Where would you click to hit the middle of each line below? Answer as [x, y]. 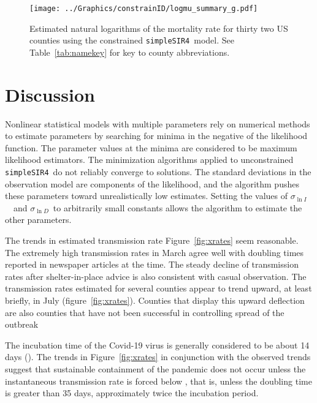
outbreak [22, 324]
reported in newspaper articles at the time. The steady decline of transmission [152, 264]
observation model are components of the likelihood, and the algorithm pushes [152, 183]
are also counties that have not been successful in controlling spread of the [145, 312]
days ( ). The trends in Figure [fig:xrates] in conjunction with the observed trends [158, 357]
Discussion [50, 94]
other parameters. [38, 220]
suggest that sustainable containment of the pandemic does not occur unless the [155, 368]
